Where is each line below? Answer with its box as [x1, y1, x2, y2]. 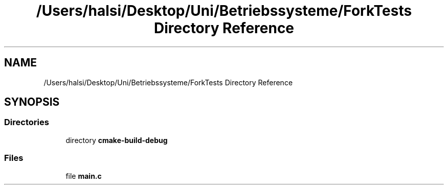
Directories [4, 117, 49, 128]
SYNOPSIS [4, 96, 60, 109]
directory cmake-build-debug [65, 135, 168, 145]
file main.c [65, 171, 102, 180]
